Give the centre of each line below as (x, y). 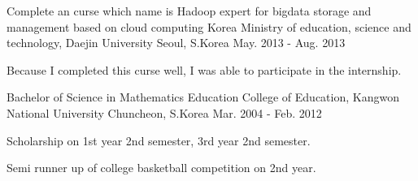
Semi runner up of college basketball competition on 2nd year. (161, 168)
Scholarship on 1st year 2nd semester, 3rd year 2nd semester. (159, 140)
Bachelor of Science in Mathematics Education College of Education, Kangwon (203, 97)
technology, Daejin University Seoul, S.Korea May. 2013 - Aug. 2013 (176, 43)
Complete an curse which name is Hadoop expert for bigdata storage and (189, 11)
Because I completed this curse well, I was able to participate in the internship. (204, 69)
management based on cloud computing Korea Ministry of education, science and (209, 26)
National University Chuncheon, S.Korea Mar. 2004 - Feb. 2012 (164, 112)
